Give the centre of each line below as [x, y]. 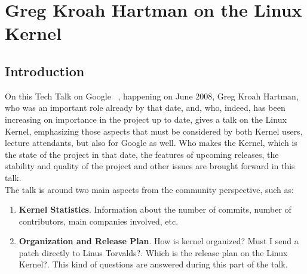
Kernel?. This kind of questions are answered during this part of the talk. [153, 264]
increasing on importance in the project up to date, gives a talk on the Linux [146, 119]
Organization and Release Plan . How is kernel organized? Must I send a [159, 241]
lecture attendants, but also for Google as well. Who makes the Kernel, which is [151, 143]
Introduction [45, 71]
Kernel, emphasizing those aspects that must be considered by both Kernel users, [154, 131]
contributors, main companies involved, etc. [99, 221]
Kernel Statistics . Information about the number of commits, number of [155, 209]
